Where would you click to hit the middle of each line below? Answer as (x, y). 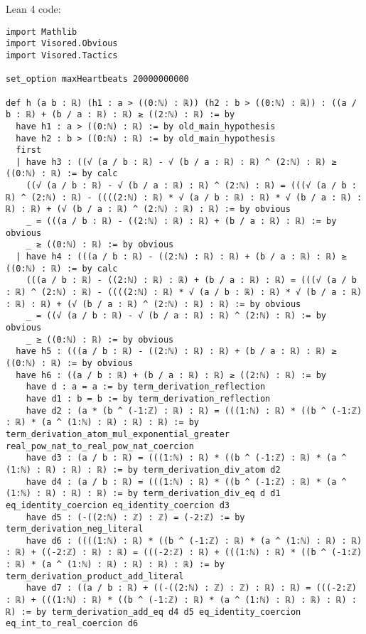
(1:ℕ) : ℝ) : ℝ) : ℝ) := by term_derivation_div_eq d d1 (143, 494)
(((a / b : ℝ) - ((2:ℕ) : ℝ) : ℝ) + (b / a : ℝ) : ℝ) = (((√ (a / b (191, 280)
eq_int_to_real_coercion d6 (72, 624)
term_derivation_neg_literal (75, 529)
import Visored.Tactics (62, 55)
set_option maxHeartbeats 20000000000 (97, 79)
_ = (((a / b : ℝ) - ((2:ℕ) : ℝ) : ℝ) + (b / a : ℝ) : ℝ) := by (181, 221)
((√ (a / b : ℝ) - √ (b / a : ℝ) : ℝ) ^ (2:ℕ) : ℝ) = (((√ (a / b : (191, 186)
